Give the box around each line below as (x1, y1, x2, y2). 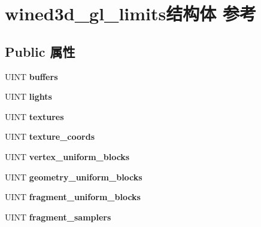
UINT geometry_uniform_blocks (5, 170, 142, 183)
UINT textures (5, 110, 64, 122)
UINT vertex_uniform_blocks (5, 150, 130, 162)
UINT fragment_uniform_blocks (5, 191, 141, 203)
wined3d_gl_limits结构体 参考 (5, 1, 257, 26)
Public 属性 (5, 42, 75, 60)
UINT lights (5, 90, 52, 103)
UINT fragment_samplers (5, 210, 111, 223)
